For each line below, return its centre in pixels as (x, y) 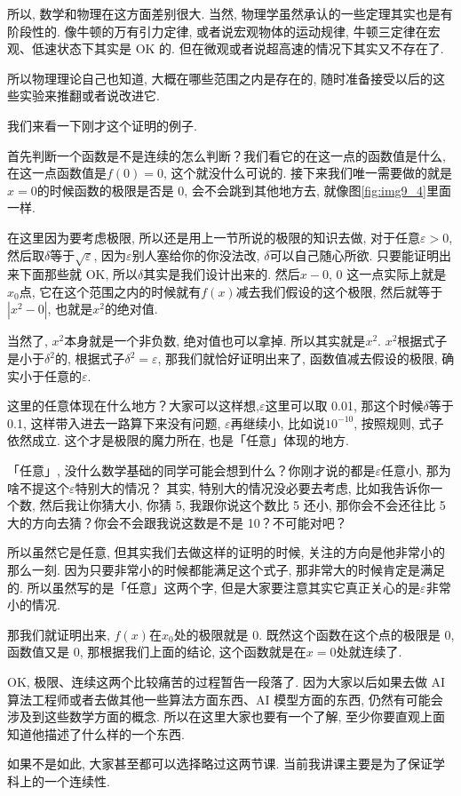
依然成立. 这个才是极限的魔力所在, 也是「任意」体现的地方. (178, 440)
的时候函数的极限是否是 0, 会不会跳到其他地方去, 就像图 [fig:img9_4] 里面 (244, 190)
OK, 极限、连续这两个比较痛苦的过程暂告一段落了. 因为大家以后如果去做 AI (227, 681)
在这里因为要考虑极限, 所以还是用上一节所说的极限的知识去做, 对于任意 (214, 237)
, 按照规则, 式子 (399, 422)
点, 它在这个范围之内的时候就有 (110, 291)
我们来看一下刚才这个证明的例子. (102, 125)
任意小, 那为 (416, 470)
